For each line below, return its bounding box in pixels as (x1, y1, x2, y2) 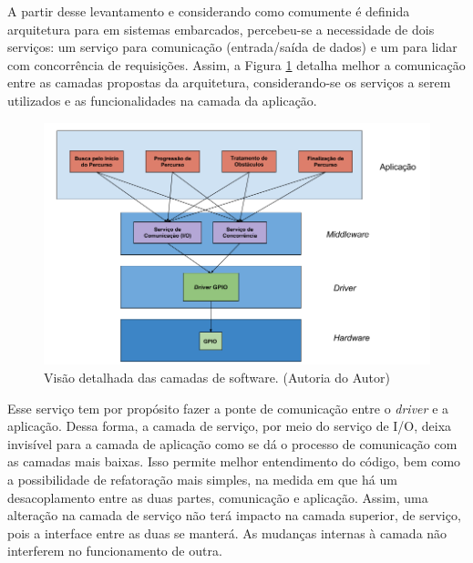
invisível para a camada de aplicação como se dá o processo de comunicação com (7, 434, 458, 453)
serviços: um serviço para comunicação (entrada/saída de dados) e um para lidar (7, 37, 458, 56)
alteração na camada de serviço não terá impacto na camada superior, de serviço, (7, 506, 461, 525)
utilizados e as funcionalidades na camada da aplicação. (7, 90, 317, 109)
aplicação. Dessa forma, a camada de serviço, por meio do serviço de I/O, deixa (7, 416, 452, 435)
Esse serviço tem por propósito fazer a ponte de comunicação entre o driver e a (7, 398, 449, 417)
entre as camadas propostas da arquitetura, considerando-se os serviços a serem (7, 73, 451, 92)
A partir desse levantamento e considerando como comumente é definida (7, 2, 410, 20)
